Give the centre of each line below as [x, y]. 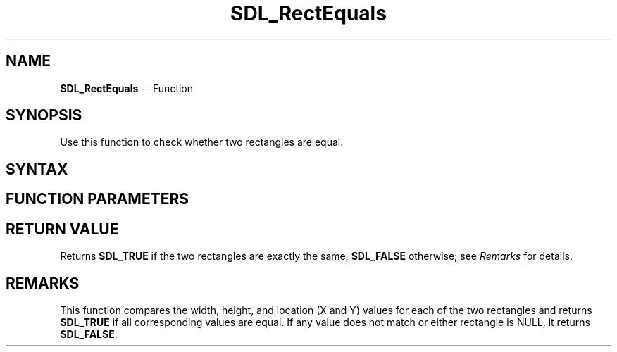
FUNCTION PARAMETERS [97, 199]
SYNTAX [37, 169]
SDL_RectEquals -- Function [127, 88]
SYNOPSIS [44, 115]
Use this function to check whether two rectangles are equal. [202, 142]
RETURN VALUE [62, 229]
